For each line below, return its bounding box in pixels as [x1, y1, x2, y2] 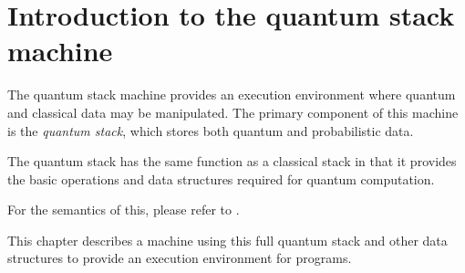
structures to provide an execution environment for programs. [7, 248, 352, 268]
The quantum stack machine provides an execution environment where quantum [7, 85, 456, 104]
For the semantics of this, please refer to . [7, 200, 240, 219]
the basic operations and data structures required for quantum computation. [7, 169, 435, 188]
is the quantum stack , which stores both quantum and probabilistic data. [7, 121, 414, 140]
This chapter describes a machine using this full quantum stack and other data [7, 230, 448, 249]
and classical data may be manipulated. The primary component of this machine [7, 102, 459, 121]
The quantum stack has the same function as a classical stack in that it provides [7, 152, 457, 171]
